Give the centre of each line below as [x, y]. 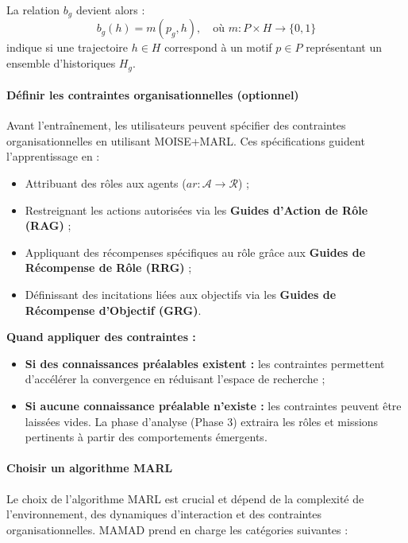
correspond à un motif [218, 47]
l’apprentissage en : [53, 156]
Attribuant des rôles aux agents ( [106, 183]
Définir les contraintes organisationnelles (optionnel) [153, 95]
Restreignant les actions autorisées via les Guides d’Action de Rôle [196, 209]
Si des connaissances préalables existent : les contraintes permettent [205, 363]
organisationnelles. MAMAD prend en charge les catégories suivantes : [177, 529]
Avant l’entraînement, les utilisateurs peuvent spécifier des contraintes [176, 125]
